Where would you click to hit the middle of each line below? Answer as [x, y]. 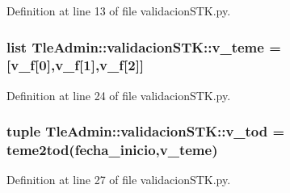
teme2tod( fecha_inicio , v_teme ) [112, 150]
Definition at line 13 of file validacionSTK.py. [119, 10]
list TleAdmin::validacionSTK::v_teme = [144, 46]
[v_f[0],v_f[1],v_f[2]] [76, 65]
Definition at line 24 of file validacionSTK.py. [119, 95]
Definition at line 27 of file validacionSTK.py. [119, 180]
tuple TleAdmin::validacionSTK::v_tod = [146, 131]
